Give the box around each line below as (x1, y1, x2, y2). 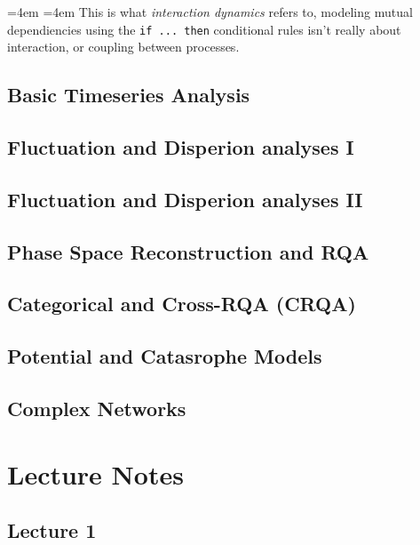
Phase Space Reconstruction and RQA (7, 237, 369, 265)
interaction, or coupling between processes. (7, 37, 240, 56)
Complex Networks (7, 394, 186, 421)
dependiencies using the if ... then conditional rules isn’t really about (7, 20, 401, 38)
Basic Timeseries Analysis (7, 81, 250, 108)
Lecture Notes (7, 455, 184, 492)
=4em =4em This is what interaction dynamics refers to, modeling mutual (7, 3, 413, 20)
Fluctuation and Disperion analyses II (7, 185, 363, 212)
